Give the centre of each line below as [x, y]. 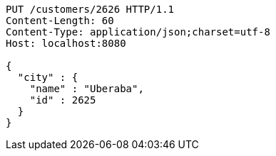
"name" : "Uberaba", [87, 89]
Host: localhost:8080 [66, 43]
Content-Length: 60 [60, 21]
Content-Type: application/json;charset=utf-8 [138, 32]
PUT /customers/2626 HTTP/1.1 [90, 9]
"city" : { [48, 77]
